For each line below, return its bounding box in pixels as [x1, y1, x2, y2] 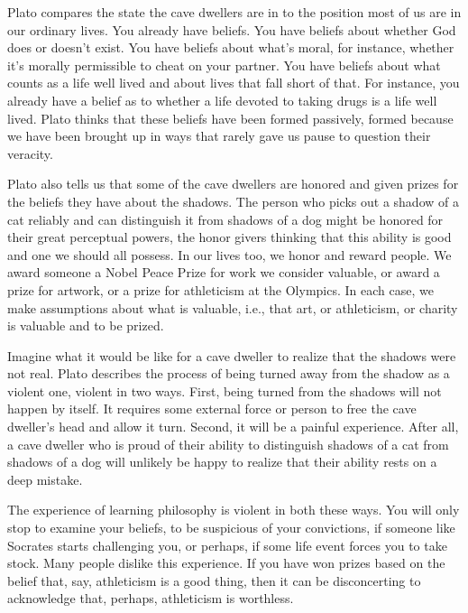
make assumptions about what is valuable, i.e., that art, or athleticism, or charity [7, 298, 458, 317]
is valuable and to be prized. [7, 316, 164, 335]
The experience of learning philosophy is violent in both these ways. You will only [7, 500, 460, 519]
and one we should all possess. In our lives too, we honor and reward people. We [7, 245, 452, 264]
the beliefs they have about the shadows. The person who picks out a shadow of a [7, 191, 459, 210]
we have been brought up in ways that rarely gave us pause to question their [7, 126, 431, 145]
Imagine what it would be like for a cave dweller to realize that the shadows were [7, 346, 456, 365]
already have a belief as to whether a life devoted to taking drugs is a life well [7, 90, 437, 109]
